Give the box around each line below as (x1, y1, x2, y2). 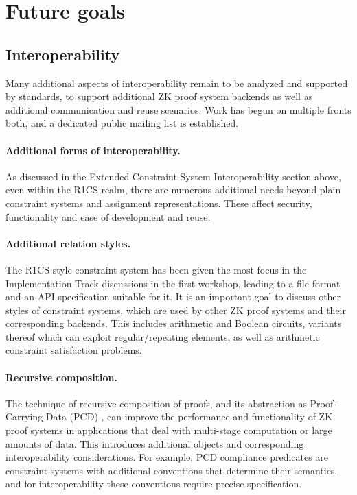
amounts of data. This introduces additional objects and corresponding (5, 436, 304, 450)
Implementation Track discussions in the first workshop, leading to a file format (5, 276, 341, 290)
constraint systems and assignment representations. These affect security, (5, 195, 312, 210)
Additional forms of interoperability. (5, 143, 181, 157)
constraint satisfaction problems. (5, 343, 142, 357)
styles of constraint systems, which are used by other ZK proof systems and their (5, 302, 346, 317)
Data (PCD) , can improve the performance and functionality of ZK (45, 409, 333, 424)
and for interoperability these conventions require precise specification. (5, 476, 302, 491)
